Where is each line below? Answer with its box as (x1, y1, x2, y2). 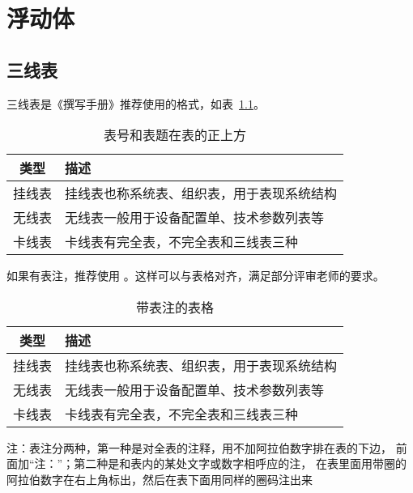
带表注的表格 (136, 297, 215, 317)
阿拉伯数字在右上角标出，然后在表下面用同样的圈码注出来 (6, 470, 313, 487)
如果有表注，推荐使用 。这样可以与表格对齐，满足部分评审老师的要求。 (6, 267, 385, 284)
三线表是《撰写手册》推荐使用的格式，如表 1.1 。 (6, 95, 265, 112)
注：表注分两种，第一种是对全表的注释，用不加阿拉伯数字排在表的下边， (6, 439, 392, 456)
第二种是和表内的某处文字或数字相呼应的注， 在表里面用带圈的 (74, 455, 407, 472)
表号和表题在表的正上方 (104, 125, 247, 145)
